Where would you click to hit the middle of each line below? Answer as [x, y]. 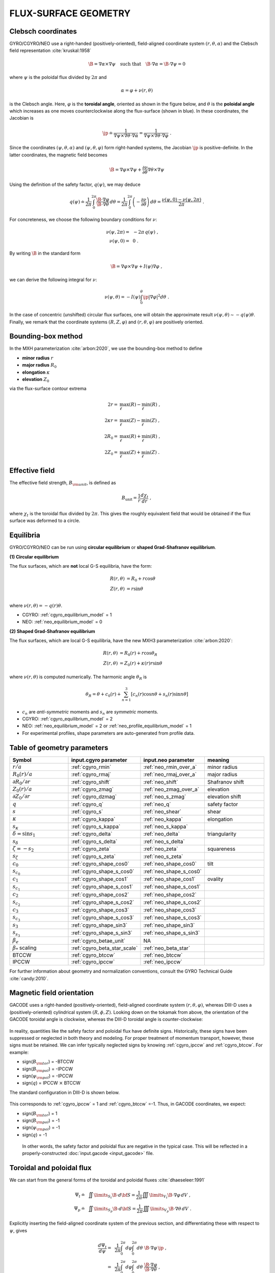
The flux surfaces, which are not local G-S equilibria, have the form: [81, 566]
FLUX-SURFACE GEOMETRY [70, 13]
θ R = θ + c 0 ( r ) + [103, 695]
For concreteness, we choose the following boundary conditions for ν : [83, 219]
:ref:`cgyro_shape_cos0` [100, 864]
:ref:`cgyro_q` [87, 804]
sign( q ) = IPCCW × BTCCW [51, 1083]
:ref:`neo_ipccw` [163, 962]
